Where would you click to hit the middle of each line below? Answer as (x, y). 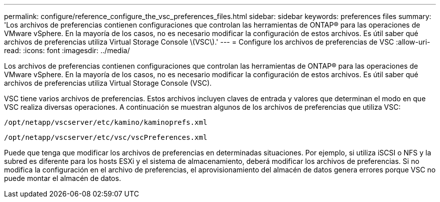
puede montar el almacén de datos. (63, 178)
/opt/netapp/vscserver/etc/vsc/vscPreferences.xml (106, 137)
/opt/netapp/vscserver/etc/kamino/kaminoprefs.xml (106, 122)
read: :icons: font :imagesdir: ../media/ (67, 50)
